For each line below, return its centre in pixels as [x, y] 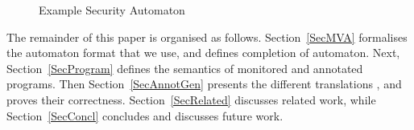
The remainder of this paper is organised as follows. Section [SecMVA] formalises [207, 37]
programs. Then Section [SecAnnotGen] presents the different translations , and [204, 84]
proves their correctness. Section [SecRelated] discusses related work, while [191, 99]
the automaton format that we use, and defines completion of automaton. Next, [203, 53]
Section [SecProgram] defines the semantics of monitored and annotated [185, 68]
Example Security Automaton [112, 10]
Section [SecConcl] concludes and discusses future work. [145, 115]
